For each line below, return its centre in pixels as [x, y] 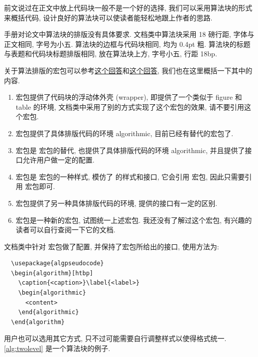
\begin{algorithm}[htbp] [52, 273]
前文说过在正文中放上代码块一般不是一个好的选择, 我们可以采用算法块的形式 [128, 7]
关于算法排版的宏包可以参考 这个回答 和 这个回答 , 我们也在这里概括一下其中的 [128, 70]
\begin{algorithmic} [52, 293]
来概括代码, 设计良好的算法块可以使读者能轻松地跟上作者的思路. [108, 17]
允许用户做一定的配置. [59, 160]
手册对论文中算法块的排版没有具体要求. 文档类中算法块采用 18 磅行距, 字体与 [129, 34]
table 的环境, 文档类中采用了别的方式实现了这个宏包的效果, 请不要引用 [130, 106]
